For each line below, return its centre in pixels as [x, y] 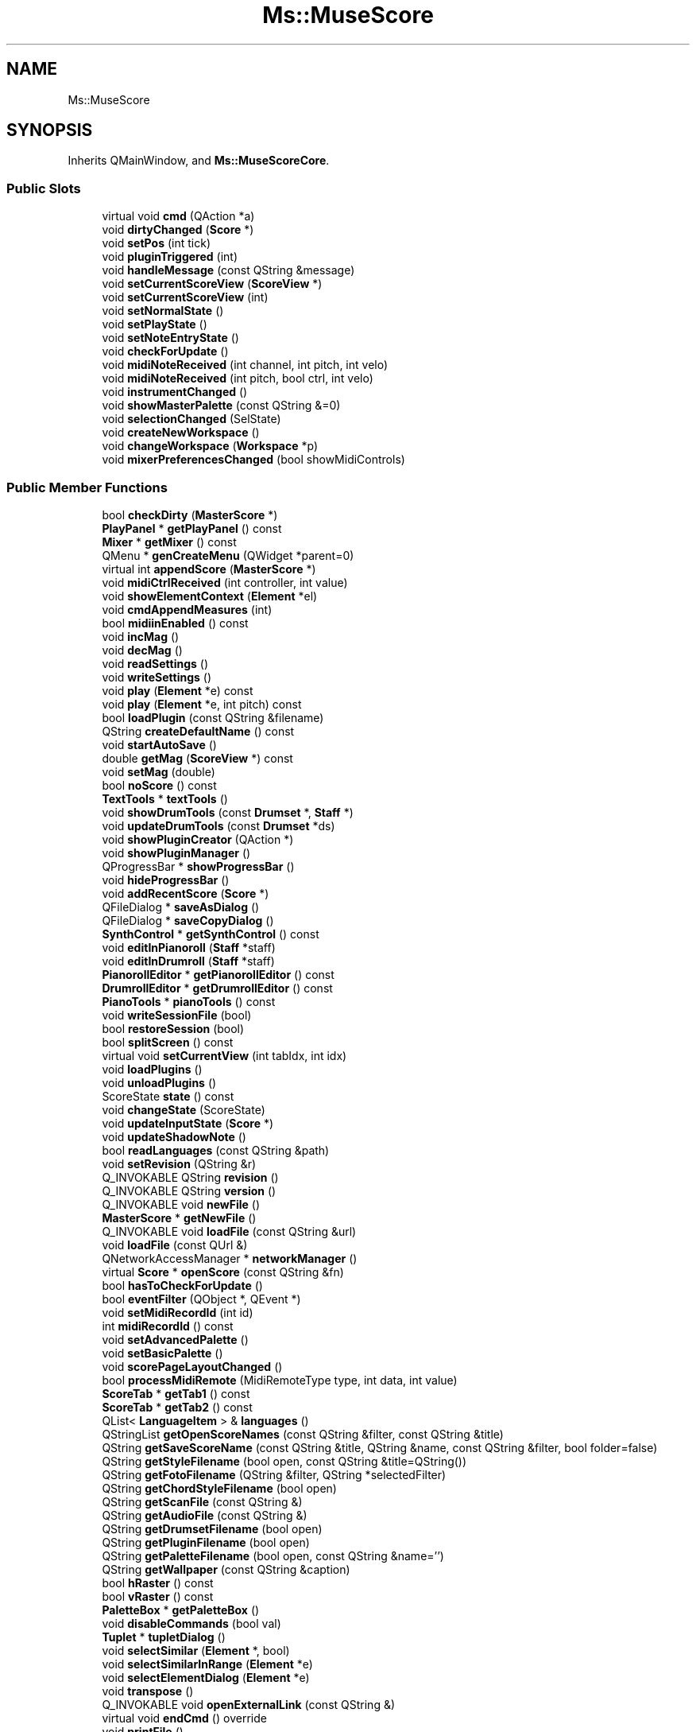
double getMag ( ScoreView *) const [197, 758]
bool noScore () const [159, 785]
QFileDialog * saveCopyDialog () [188, 920]
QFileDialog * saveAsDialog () [181, 907]
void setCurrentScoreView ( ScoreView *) [212, 284]
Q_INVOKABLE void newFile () [181, 1204]
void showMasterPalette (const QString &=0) [221, 406]
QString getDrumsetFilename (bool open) [212, 1528]
